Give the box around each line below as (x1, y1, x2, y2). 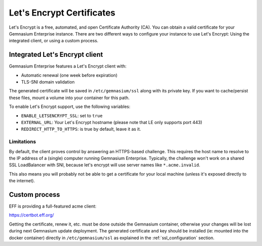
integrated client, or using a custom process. (9, 38, 98, 44)
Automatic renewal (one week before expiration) (21, 72, 118, 78)
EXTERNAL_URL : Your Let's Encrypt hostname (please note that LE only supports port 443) (21, 119, 202, 125)
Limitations (9, 139, 36, 145)
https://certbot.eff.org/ (9, 212, 54, 218)
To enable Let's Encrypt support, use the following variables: (9, 104, 131, 109)
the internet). (9, 178, 35, 184)
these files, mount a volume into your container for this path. (9, 95, 130, 101)
